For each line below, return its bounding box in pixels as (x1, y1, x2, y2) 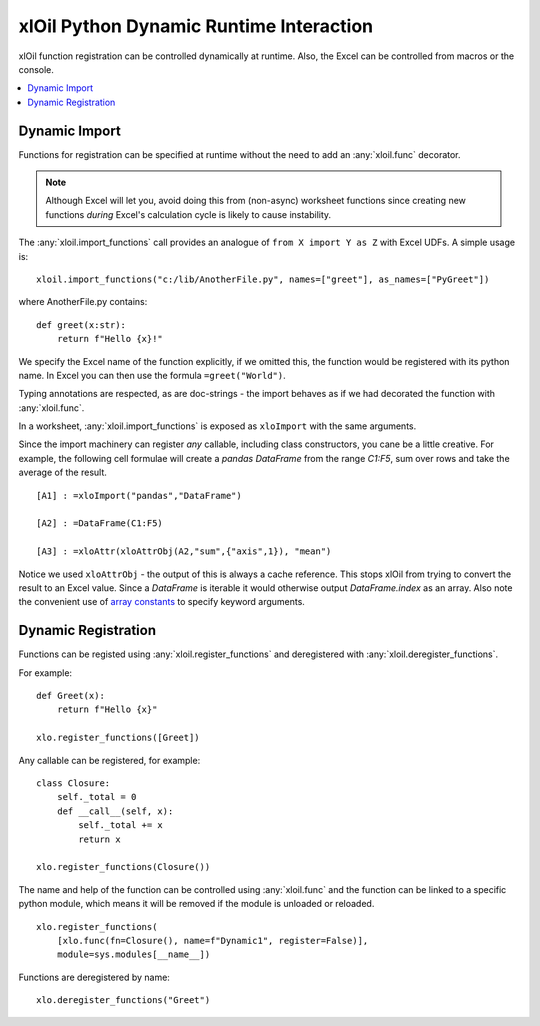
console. (18, 63, 55, 75)
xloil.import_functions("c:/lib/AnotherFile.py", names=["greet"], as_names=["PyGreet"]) (36, 273, 490, 285)
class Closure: (36, 778, 111, 789)
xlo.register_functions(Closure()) (36, 861, 211, 873)
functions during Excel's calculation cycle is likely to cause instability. (45, 208, 332, 220)
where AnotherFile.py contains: (18, 296, 148, 308)
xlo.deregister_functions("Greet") (36, 995, 211, 1006)
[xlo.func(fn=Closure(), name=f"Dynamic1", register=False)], (56, 935, 369, 946)
